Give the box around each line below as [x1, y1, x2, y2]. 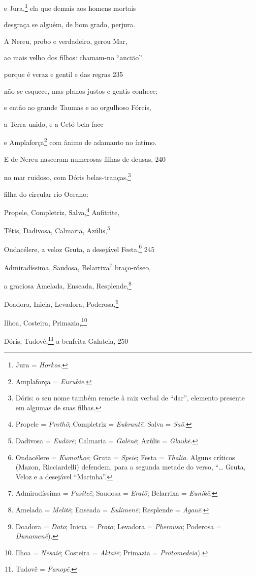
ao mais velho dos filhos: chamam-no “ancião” [4, 52, 142, 63]
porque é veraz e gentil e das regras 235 [4, 69, 123, 79]
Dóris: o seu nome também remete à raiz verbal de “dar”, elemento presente [15, 393, 245, 403]
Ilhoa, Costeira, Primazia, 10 [4, 316, 87, 327]
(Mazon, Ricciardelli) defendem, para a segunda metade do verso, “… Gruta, [15, 462, 246, 472]
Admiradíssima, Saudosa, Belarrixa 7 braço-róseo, [4, 260, 151, 272]
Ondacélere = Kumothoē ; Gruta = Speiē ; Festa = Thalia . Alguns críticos [15, 452, 235, 462]
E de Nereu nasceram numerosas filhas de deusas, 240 [4, 153, 166, 164]
